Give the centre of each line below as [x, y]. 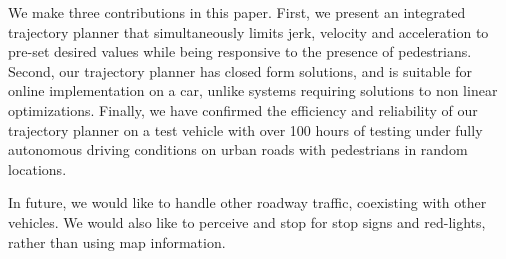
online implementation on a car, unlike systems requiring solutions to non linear [253, 90]
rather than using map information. [117, 241]
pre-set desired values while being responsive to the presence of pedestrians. [240, 51]
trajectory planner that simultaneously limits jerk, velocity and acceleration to [248, 31]
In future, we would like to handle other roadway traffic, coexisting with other [247, 202]
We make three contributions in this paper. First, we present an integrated [237, 12]
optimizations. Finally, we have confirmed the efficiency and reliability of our [243, 109]
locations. [37, 168]
